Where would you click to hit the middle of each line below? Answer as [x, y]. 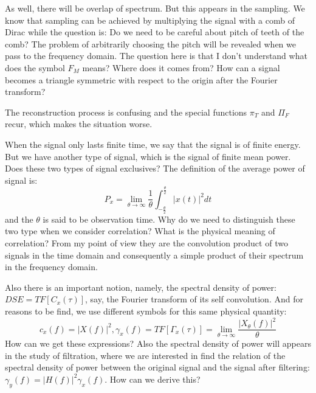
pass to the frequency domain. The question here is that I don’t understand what [156, 56]
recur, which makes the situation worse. [79, 124]
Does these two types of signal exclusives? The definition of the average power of [155, 168]
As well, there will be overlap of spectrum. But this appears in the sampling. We [155, 8]
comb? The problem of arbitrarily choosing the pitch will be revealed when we [150, 43]
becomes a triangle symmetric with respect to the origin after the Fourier [141, 79]
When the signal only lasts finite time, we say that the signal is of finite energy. [153, 144]
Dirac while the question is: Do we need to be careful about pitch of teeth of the [155, 32]
